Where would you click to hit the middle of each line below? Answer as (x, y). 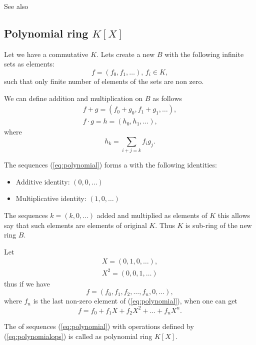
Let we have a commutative (46, 54)
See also (16, 6)
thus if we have (27, 283)
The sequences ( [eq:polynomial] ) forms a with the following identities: (110, 165)
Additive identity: (43, 181)
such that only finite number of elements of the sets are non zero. (104, 81)
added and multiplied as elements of (152, 215)
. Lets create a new (126, 54)
